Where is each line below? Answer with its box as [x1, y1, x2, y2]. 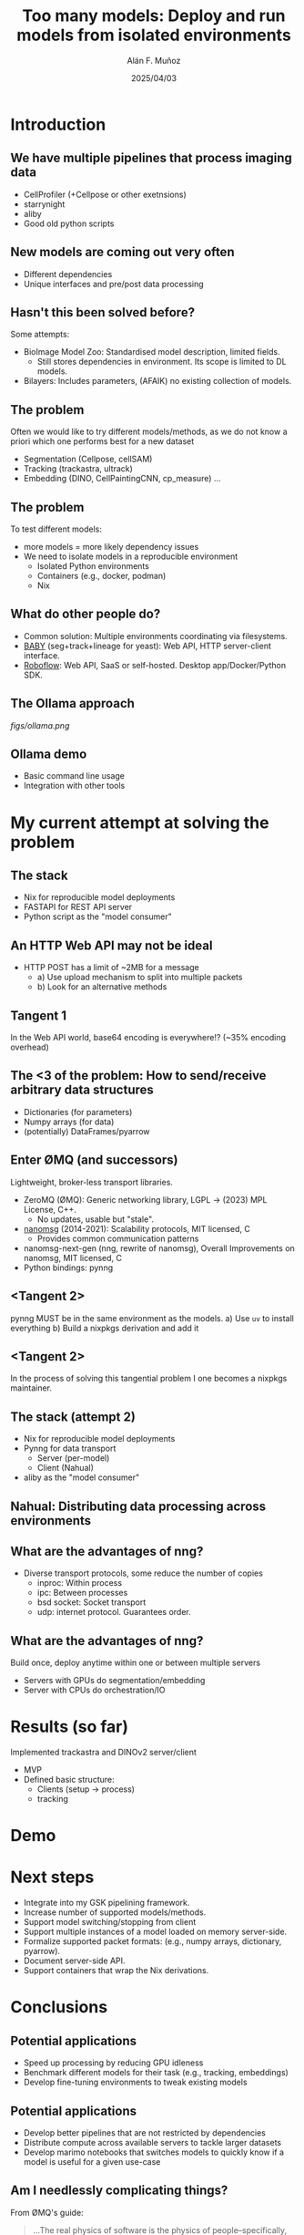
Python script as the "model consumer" [23, 911, 172, 922]
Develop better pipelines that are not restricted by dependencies [23, 2127, 267, 2138]
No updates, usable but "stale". [36, 1214, 154, 1225]
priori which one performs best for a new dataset [10, 436, 195, 447]
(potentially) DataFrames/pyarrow [23, 1125, 150, 1136]
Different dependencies [23, 268, 113, 279]
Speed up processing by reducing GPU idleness [23, 2057, 204, 2068]
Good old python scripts [23, 218, 115, 229]
